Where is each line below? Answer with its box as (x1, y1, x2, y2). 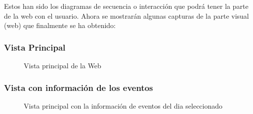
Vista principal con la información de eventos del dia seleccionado (24, 100, 223, 111)
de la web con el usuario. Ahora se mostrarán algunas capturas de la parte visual (4, 10, 249, 21)
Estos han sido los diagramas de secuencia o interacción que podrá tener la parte (4, 1, 249, 11)
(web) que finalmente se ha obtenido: (4, 20, 116, 30)
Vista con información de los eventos (4, 81, 153, 93)
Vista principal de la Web (24, 60, 101, 70)
